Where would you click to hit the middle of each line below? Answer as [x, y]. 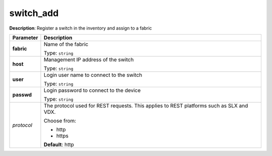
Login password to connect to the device [92, 90]
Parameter [25, 38]
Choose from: [60, 120]
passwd [22, 94]
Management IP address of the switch [89, 59]
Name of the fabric [66, 44]
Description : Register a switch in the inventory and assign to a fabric [81, 28]
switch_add [34, 13]
